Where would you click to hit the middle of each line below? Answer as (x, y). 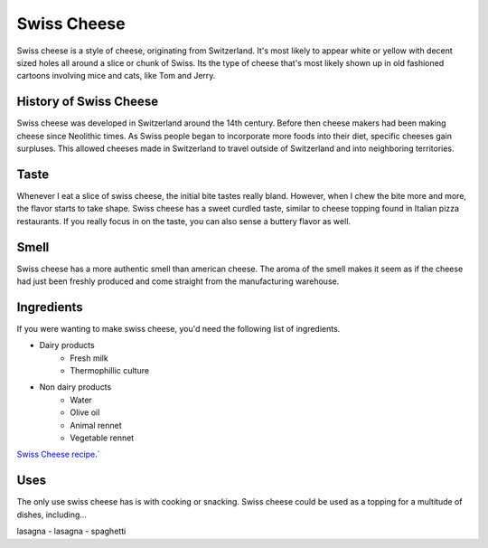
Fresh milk (89, 358)
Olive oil (85, 412)
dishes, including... (52, 515)
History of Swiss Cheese (87, 102)
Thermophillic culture (109, 371)
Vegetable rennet (102, 438)
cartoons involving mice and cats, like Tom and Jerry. (116, 76)
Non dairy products (75, 387)
